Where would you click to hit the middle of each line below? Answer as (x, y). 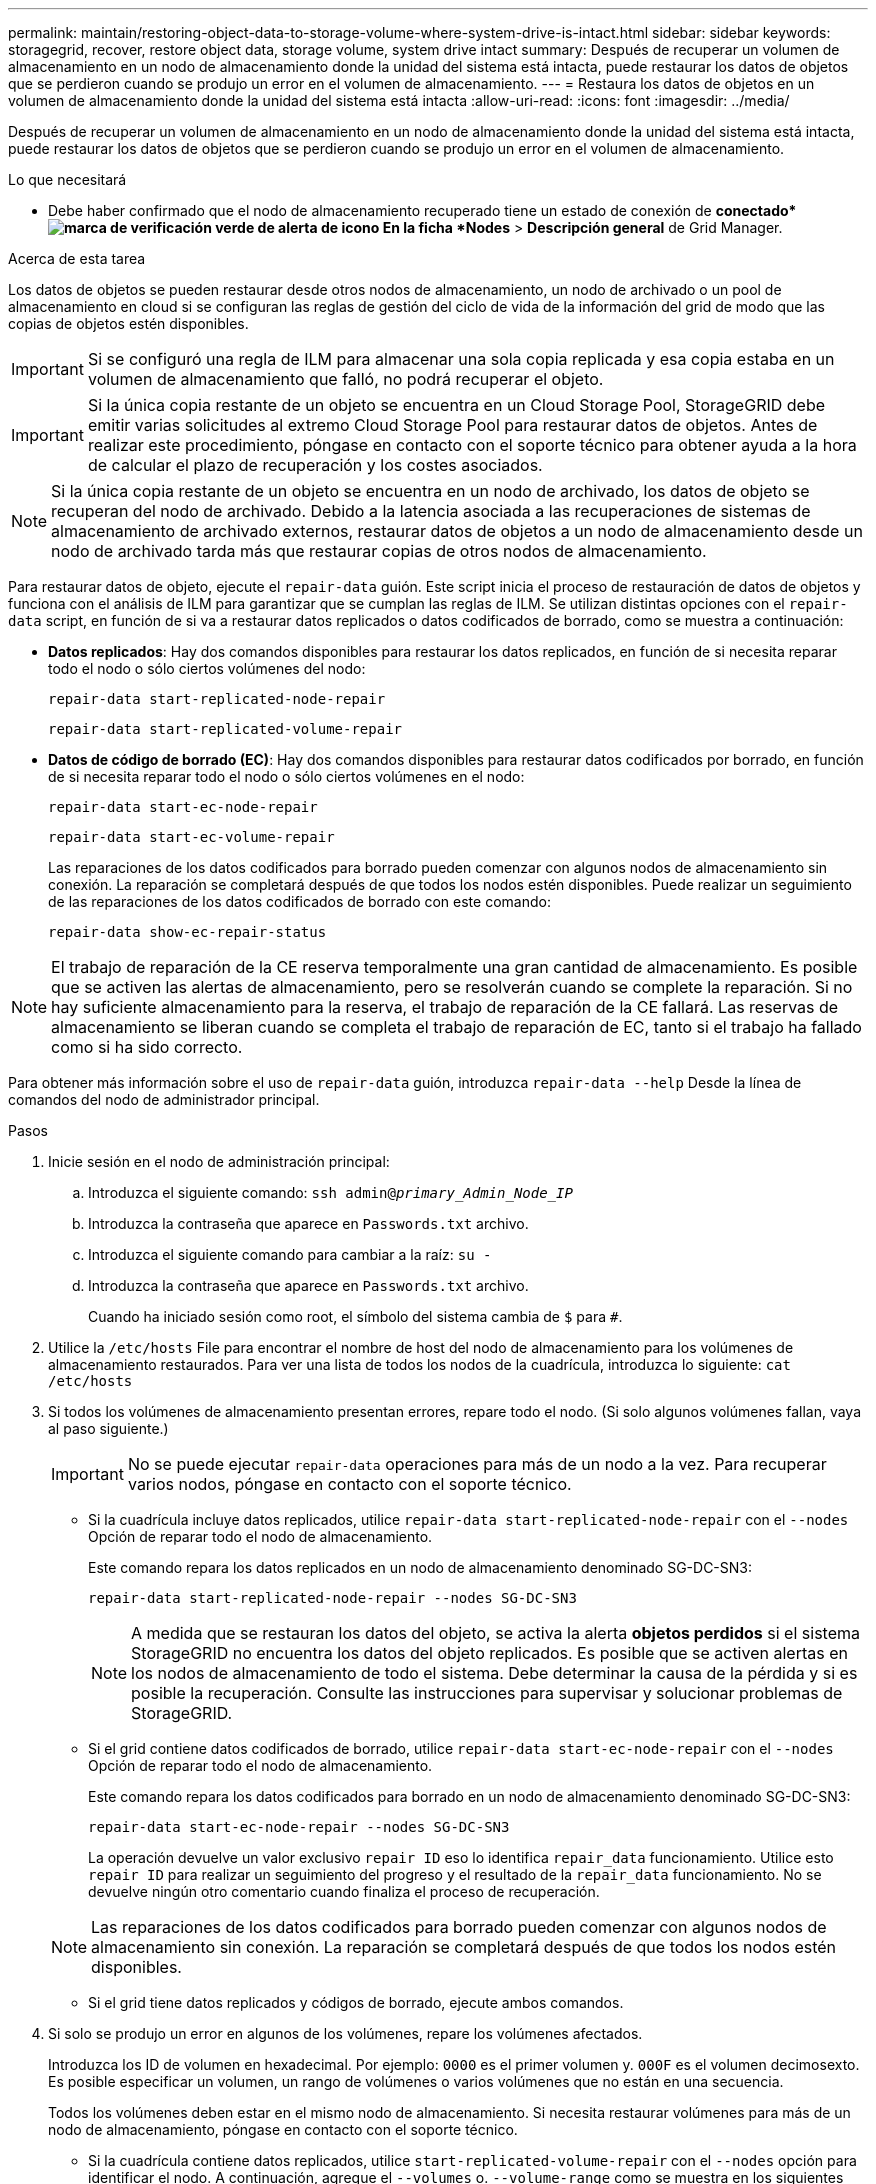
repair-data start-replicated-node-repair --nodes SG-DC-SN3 (332, 1598)
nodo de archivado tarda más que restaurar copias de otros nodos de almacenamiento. (379, 551)
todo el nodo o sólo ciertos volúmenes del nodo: (207, 668)
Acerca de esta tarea (77, 258)
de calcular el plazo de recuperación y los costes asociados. (315, 465)
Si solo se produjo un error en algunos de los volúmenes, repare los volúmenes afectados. (345, 2033)
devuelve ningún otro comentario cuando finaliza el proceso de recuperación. (344, 1891)
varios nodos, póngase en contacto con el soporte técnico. (349, 1484)
